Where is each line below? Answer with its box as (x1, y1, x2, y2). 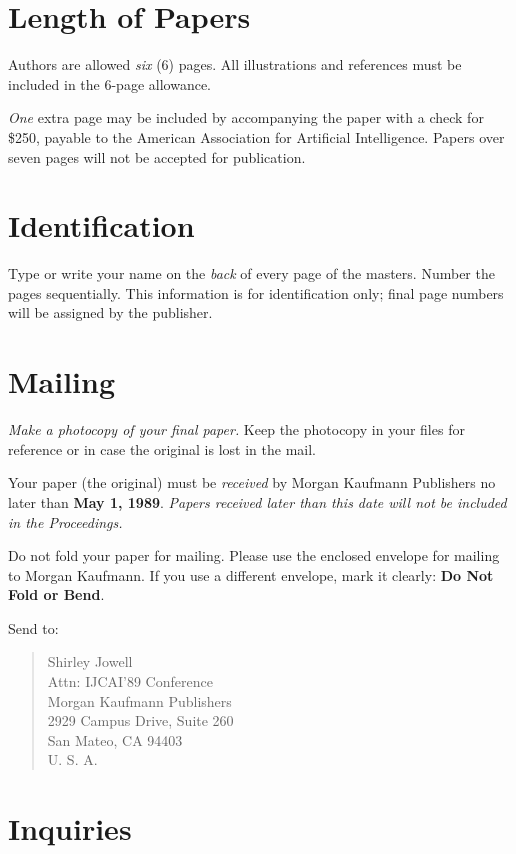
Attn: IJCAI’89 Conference (47, 671, 213, 692)
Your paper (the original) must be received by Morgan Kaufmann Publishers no (8, 472, 496, 493)
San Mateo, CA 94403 (47, 729, 183, 750)
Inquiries (8, 808, 132, 849)
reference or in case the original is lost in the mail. (8, 438, 316, 459)
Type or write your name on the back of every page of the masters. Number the (8, 263, 495, 284)
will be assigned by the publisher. (8, 302, 213, 323)
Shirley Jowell (47, 651, 133, 672)
